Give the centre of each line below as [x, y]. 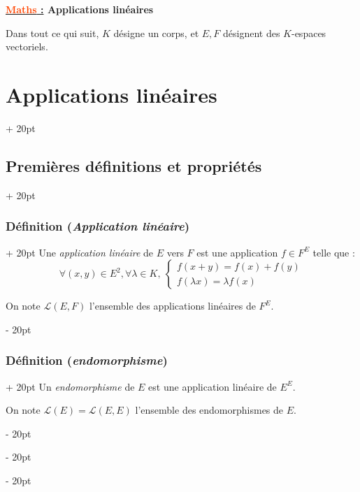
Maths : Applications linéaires [80, 9]
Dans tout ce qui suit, [52, 32]
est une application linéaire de [213, 386]
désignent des [252, 32]
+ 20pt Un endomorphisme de [70, 386]
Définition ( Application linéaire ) [98, 226]
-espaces [309, 32]
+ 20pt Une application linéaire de [80, 252]
